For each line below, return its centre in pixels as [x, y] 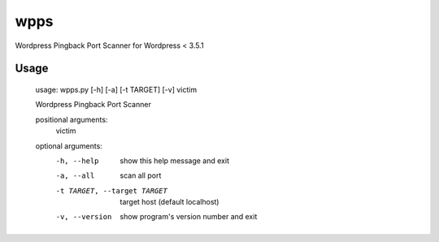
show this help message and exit [174, 160]
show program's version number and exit [189, 217]
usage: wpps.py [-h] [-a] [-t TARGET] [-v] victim [116, 89]
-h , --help [77, 161]
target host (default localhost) [170, 202]
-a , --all [75, 176]
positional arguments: [72, 119]
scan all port [141, 175]
